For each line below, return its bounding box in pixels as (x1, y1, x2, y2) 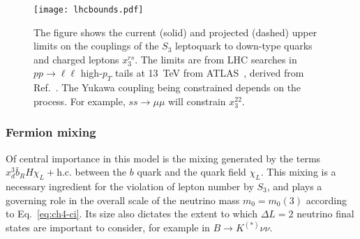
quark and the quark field (137, 164, 246, 179)
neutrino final (297, 206, 354, 221)
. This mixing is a (260, 164, 336, 179)
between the (75, 164, 127, 179)
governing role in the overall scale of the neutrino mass (6, 192, 240, 207)
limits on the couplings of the (33, 38, 159, 53)
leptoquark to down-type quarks (175, 38, 313, 53)
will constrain (167, 93, 226, 108)
